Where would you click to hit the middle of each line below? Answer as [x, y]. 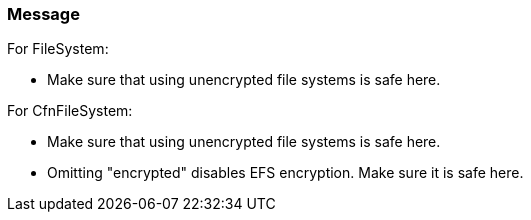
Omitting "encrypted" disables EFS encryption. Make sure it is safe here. [285, 173]
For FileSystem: [58, 49]
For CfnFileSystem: [70, 111]
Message [43, 14]
